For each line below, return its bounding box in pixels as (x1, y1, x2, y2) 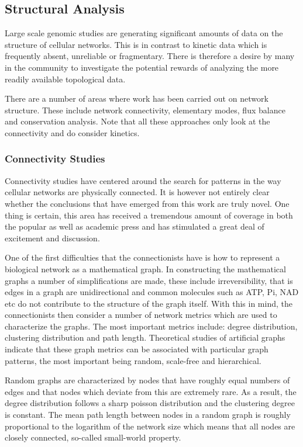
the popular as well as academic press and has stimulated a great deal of (5, 220, 264, 233)
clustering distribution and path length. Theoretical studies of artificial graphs (5, 331, 285, 344)
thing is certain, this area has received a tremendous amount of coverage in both (5, 209, 293, 221)
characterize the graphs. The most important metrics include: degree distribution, (5, 320, 298, 332)
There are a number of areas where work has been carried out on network (5, 92, 268, 105)
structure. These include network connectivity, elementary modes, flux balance (5, 103, 285, 116)
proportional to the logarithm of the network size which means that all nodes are (5, 420, 295, 432)
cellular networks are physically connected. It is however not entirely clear (5, 186, 270, 198)
